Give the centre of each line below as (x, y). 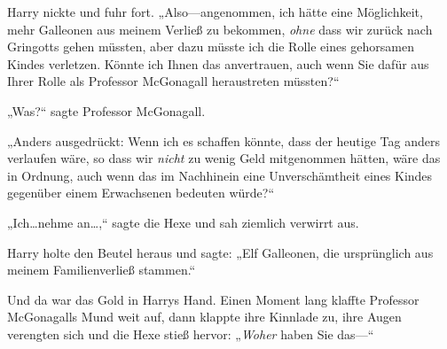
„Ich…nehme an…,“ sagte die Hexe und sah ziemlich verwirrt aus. (183, 222)
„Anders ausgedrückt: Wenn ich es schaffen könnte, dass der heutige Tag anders (223, 140)
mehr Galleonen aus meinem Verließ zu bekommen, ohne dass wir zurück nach (220, 29)
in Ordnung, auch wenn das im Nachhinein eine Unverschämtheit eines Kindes (220, 175)
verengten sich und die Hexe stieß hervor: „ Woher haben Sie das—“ (191, 333)
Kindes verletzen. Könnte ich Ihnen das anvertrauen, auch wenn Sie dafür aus (218, 63)
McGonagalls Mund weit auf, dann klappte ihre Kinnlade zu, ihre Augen (204, 317)
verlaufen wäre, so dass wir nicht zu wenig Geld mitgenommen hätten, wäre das (224, 158)
